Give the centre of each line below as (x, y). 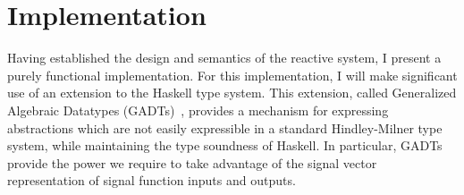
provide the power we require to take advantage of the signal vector (192, 162)
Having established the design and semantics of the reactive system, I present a (224, 58)
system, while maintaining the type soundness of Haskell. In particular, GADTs (225, 145)
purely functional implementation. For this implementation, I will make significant (232, 75)
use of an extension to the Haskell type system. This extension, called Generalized (232, 93)
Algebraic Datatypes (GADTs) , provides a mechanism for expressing (198, 110)
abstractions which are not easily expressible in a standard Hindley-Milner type (225, 127)
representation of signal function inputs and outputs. (152, 180)
